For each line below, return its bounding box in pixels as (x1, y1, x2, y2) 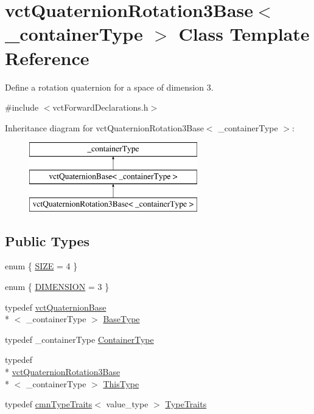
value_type (106, 398, 148, 410)
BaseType (103, 312, 140, 325)
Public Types (5, 231, 90, 250)
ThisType (103, 377, 139, 390)
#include (5, 101, 39, 114)
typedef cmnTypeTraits (5, 398, 92, 410)
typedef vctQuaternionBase (5, 300, 106, 313)
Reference (5, 45, 89, 70)
